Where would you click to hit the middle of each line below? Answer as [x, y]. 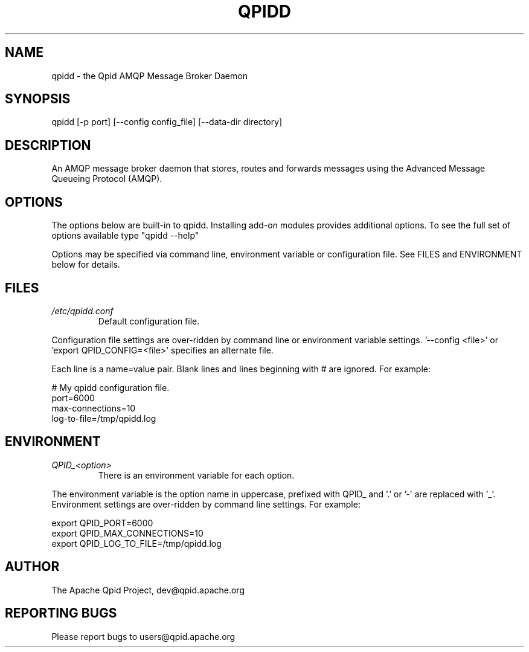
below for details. [86, 265]
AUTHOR [32, 567]
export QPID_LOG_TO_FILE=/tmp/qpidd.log [136, 543]
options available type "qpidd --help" [125, 236]
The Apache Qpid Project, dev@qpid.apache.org [148, 590]
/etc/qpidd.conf [82, 311]
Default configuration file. [149, 321]
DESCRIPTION [48, 145]
